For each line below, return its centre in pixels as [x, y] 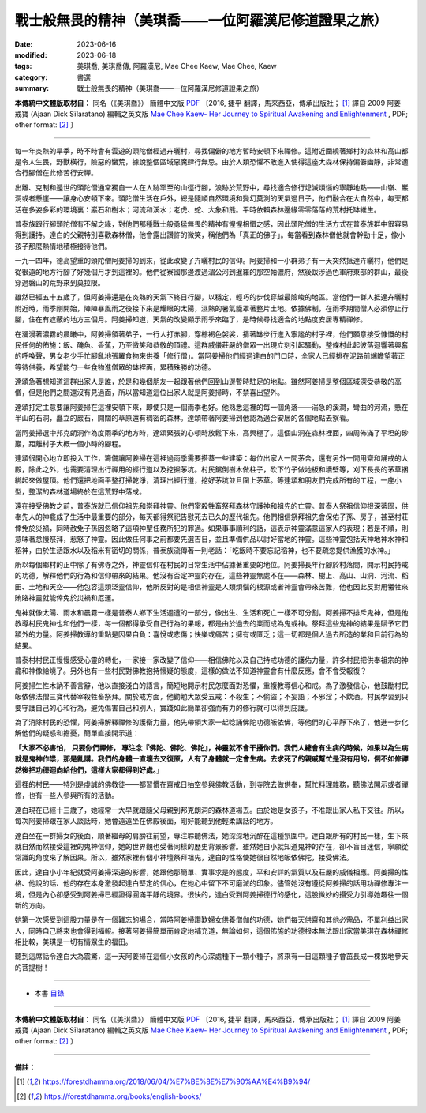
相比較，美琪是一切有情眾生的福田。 [73, 942]
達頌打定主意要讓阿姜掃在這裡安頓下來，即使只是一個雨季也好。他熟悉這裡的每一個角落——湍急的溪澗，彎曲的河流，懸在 [211, 407]
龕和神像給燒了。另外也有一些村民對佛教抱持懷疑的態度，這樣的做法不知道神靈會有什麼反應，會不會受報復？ [191, 671]
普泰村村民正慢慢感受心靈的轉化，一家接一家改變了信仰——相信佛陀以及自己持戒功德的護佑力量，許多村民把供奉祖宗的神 [211, 660]
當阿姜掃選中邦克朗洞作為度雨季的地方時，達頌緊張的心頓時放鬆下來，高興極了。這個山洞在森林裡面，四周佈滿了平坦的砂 [211, 432]
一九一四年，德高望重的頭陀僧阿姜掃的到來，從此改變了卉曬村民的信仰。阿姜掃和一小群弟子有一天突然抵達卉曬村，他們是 [211, 261]
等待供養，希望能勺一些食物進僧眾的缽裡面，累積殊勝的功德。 [115, 367]
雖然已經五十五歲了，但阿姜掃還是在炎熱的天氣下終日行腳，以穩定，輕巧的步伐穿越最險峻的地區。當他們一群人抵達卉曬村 [211, 297]
